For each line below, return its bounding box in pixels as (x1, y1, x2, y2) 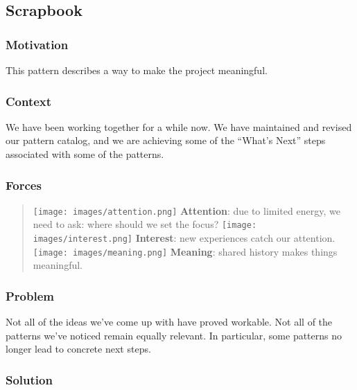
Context (6, 92, 52, 109)
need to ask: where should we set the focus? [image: (33, 217, 257, 231)
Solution (6, 371, 53, 388)
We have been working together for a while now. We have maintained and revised (6, 119, 352, 134)
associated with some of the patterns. (6, 147, 164, 161)
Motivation (6, 35, 69, 53)
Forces (6, 176, 42, 193)
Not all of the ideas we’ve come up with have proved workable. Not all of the (6, 314, 333, 329)
